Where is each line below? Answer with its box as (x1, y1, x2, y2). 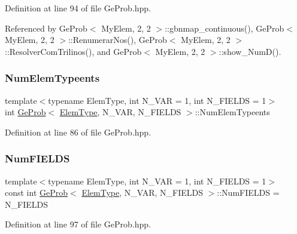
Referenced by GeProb (5, 21, 87, 34)
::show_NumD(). (219, 45, 281, 57)
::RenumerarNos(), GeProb (68, 33, 167, 46)
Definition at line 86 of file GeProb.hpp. (5, 125, 151, 138)
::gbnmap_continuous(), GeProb (165, 21, 284, 34)
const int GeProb (5, 186, 68, 199)
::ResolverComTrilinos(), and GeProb (5, 45, 142, 57)
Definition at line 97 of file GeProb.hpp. (5, 218, 151, 230)
